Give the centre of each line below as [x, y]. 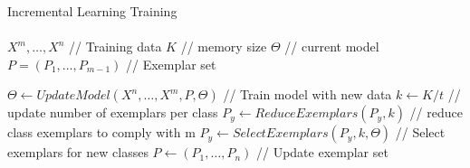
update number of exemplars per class [113, 112]
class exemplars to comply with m [101, 132]
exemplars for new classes [78, 152]
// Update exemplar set [322, 152]
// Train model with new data [307, 94]
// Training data [115, 47]
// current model [332, 47]
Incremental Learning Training [92, 11]
